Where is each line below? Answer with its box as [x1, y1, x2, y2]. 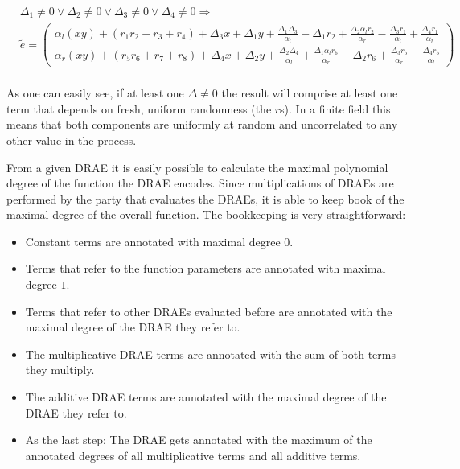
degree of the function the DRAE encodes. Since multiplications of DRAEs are [6, 175, 394, 191]
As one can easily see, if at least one [6, 84, 184, 101]
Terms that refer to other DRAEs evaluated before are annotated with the [25, 302, 392, 319]
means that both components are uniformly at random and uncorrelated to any [6, 116, 398, 133]
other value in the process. [6, 131, 137, 148]
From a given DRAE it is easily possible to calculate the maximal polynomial [6, 158, 388, 175]
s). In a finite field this [280, 100, 391, 117]
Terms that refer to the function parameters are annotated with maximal [25, 260, 386, 277]
